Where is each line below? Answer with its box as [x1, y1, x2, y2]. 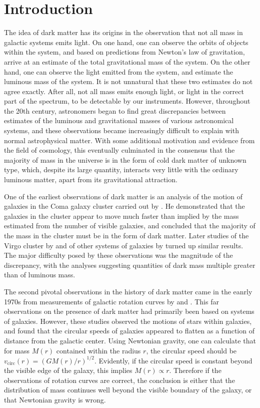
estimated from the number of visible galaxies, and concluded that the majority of [4, 220, 255, 231]
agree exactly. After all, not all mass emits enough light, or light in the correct [4, 86, 244, 96]
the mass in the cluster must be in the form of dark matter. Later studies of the [4, 230, 249, 240]
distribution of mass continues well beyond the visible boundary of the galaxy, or [4, 384, 252, 395]
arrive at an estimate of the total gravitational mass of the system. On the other [4, 56, 250, 67]
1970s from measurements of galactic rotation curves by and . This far [4, 296, 219, 306]
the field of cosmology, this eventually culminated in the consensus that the [4, 145, 235, 155]
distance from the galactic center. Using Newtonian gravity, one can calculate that [4, 335, 256, 345]
